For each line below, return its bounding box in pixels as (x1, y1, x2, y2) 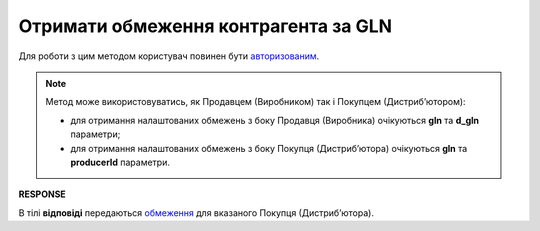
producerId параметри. (70, 156, 170, 168)
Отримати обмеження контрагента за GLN (18, 15, 393, 37)
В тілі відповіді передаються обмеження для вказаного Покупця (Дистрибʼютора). (18, 206, 375, 219)
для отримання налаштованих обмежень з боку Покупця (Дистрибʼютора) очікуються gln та (70, 142, 468, 154)
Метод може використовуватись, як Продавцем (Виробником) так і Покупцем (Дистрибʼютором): (45, 96, 466, 108)
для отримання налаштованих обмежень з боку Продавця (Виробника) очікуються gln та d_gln (70, 114, 480, 126)
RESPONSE (18, 188, 67, 200)
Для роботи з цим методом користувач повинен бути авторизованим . (18, 50, 320, 62)
